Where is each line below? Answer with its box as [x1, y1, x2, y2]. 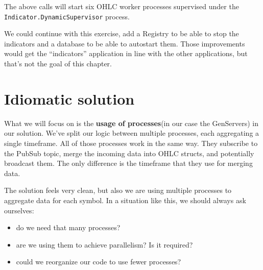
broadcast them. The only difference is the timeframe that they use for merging [4, 158, 253, 168]
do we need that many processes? [16, 222, 121, 233]
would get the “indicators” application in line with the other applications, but [4, 48, 248, 59]
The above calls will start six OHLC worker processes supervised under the [4, 1, 239, 11]
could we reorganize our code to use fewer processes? [16, 256, 181, 267]
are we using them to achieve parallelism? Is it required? [16, 239, 193, 250]
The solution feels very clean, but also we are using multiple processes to [4, 185, 232, 195]
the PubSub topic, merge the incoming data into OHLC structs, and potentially [4, 148, 254, 158]
